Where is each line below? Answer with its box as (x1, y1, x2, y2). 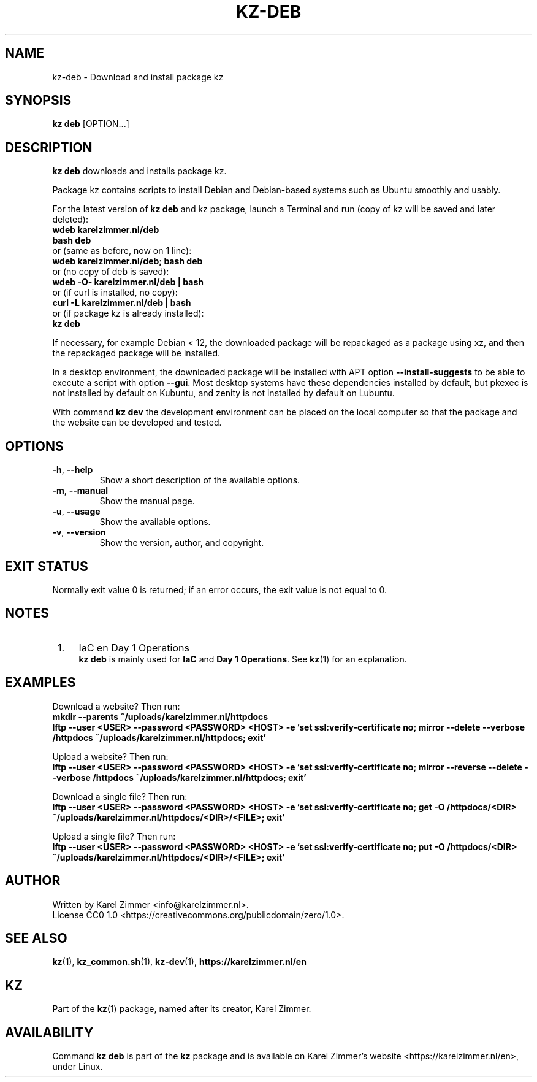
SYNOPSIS (5, 93, 72, 109)
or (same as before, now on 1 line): (52, 245, 192, 256)
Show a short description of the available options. (99, 475, 300, 486)
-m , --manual (52, 485, 109, 496)
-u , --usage (52, 506, 101, 517)
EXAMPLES (5, 675, 76, 691)
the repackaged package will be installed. (52, 348, 221, 359)
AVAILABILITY (5, 1024, 94, 1040)
